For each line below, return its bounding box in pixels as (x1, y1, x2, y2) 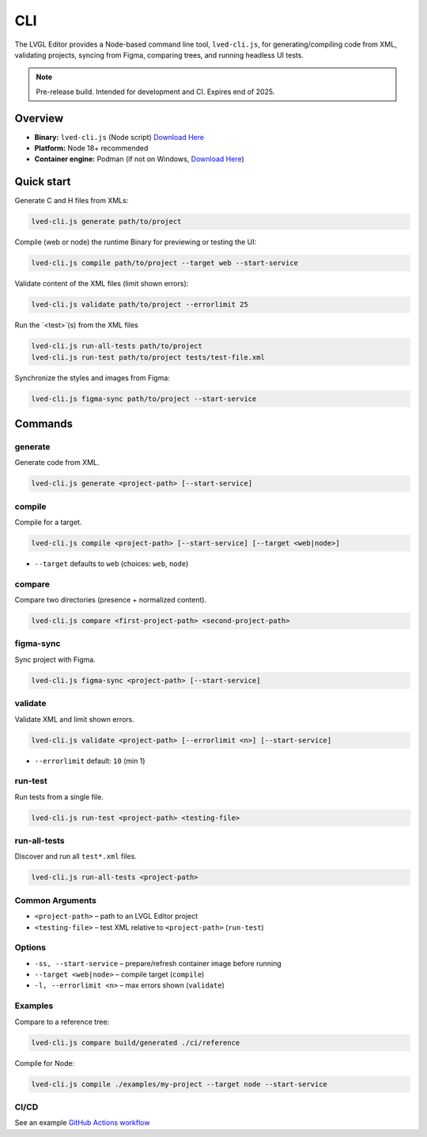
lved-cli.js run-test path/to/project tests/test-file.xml (31, 353, 265, 361)
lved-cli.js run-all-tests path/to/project (31, 342, 203, 351)
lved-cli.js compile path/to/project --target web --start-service (31, 259, 299, 268)
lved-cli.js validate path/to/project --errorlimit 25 (31, 300, 248, 309)
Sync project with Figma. (14, 655, 96, 664)
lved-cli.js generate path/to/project (31, 217, 182, 226)
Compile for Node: (14, 1058, 75, 1067)
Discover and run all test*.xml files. (14, 852, 138, 861)
